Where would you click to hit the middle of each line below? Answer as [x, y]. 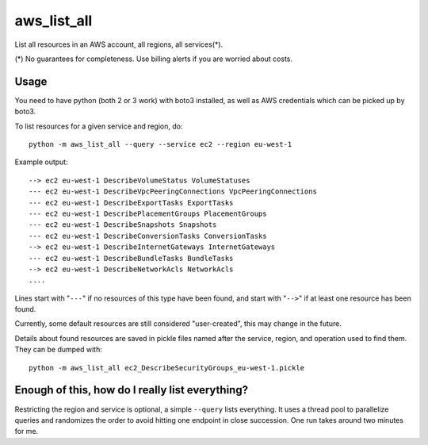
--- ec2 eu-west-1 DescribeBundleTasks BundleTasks [131, 258]
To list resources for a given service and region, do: [99, 126]
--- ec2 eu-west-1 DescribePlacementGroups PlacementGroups [148, 213]
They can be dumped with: [58, 350]
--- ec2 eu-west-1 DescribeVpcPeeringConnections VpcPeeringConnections [173, 192]
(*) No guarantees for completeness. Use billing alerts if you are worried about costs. [154, 59]
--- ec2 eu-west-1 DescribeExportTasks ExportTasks [131, 203]
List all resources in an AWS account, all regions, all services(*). [119, 44]
